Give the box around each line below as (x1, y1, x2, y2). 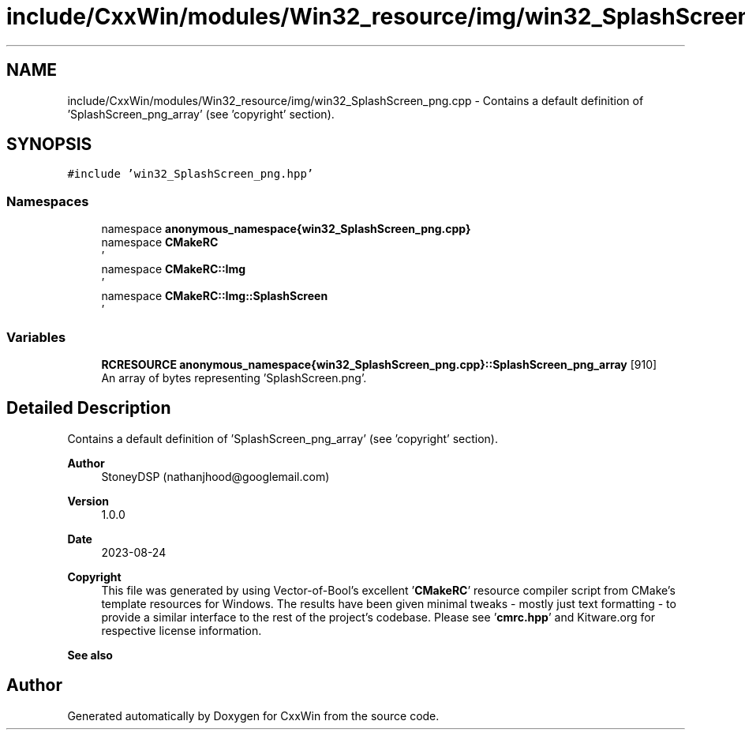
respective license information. (101, 623, 262, 637)
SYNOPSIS (6, 134, 92, 155)
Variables (6, 329, 66, 345)
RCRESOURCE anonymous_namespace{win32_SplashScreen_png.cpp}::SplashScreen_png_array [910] (101, 357, 657, 371)
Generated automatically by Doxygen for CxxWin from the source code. (67, 708, 440, 723)
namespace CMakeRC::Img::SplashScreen (101, 289, 328, 303)
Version (67, 494, 109, 508)
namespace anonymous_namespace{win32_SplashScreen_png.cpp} (101, 222, 471, 236)
